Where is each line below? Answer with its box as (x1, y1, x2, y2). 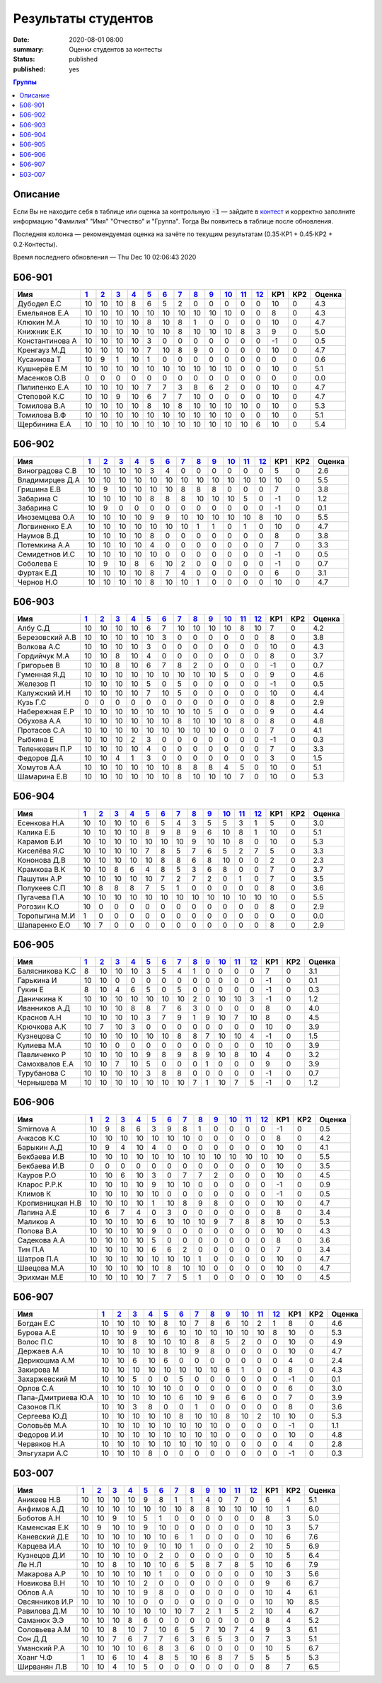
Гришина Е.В (17, 484, 62, 494)
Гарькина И (17, 976, 57, 986)
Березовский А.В (17, 633, 77, 643)
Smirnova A (17, 1124, 57, 1134)
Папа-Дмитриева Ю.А (17, 1393, 94, 1403)
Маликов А (17, 1216, 56, 1226)
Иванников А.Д (17, 1003, 71, 1013)
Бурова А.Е (17, 1328, 57, 1338)
